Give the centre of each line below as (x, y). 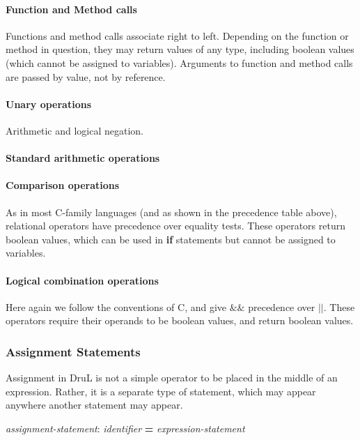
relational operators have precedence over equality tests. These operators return (175, 226)
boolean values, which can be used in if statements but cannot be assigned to (171, 239)
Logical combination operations (82, 280)
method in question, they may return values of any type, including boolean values (180, 49)
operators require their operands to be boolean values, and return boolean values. (180, 320)
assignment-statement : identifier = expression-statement (125, 428)
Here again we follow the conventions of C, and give (116, 306)
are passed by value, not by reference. (86, 76)
